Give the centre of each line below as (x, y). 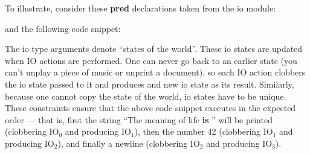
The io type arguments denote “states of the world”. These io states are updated (154, 49)
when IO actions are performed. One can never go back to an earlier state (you (151, 60)
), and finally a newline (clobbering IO (129, 143)
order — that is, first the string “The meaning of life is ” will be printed (139, 119)
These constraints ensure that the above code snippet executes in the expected (150, 108)
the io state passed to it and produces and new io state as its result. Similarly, (150, 84)
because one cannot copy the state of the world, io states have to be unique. (146, 96)
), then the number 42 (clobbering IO (204, 131)
